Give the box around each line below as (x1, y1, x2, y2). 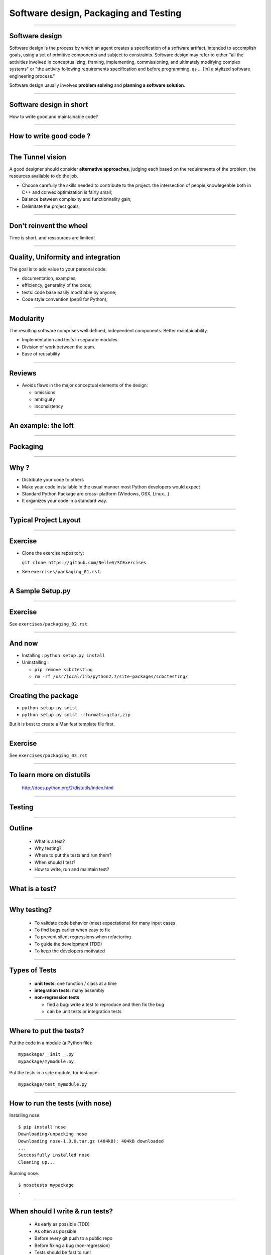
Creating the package (9, 691, 79, 700)
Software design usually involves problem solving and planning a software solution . (9, 82, 185, 88)
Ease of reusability (22, 351, 60, 357)
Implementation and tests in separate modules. (22, 337, 119, 343)
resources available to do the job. (9, 173, 78, 179)
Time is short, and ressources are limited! (9, 234, 95, 240)
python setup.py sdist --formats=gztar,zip (22, 712, 130, 718)
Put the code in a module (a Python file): (9, 1040, 93, 1046)
